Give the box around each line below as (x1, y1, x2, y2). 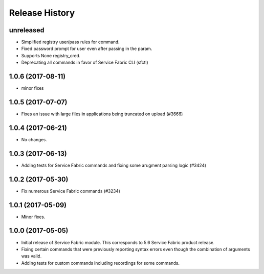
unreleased (9, 26, 44, 34)
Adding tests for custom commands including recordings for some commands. (21, 260, 180, 266)
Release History (9, 7, 75, 18)
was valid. (21, 253, 42, 259)
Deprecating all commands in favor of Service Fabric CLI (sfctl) (21, 59, 149, 66)
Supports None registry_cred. (21, 52, 81, 58)
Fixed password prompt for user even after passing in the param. (21, 46, 153, 51)
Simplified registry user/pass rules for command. (21, 39, 120, 45)
